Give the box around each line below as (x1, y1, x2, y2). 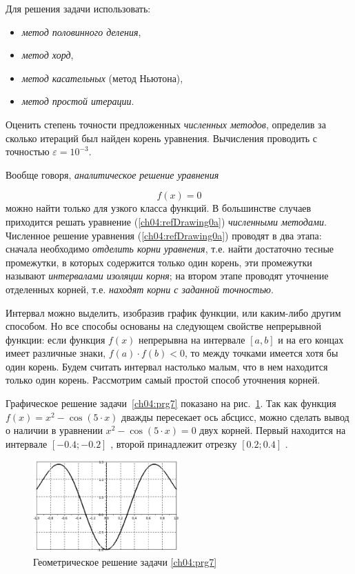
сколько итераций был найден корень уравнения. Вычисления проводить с (6, 130, 318, 145)
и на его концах (278, 332, 344, 346)
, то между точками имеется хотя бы (185, 346, 338, 360)
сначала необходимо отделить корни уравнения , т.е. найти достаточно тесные (6, 241, 334, 256)
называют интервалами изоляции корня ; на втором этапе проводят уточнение (6, 268, 329, 283)
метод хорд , (21, 48, 74, 62)
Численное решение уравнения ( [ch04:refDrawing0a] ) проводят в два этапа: (6, 228, 322, 242)
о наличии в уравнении (6, 423, 103, 437)
